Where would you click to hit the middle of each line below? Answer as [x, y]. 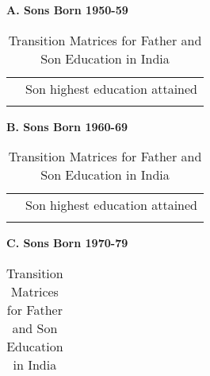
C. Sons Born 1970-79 [67, 243]
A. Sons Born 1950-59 [67, 10]
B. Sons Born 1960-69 [67, 126]
